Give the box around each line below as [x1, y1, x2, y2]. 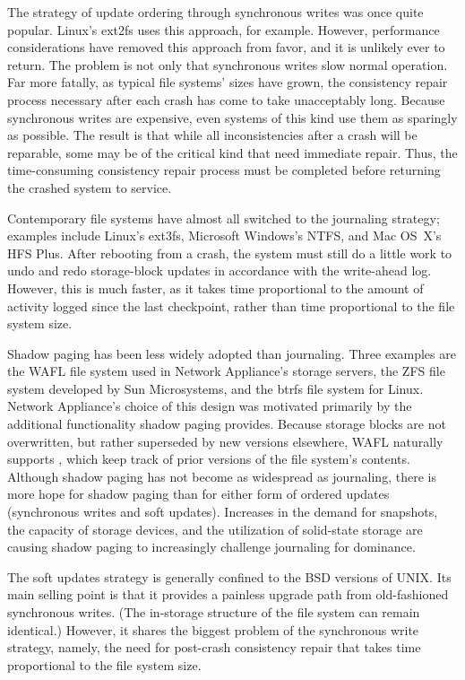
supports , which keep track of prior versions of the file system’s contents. [7, 449, 410, 468]
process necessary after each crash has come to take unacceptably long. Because [7, 90, 445, 109]
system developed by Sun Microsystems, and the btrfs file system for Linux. [7, 379, 424, 397]
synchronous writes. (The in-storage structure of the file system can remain [7, 603, 420, 621]
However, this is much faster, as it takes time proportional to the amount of [7, 278, 424, 297]
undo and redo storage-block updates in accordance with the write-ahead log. [7, 261, 432, 280]
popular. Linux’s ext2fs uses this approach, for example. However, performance [7, 20, 440, 39]
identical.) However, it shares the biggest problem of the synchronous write [7, 620, 419, 639]
